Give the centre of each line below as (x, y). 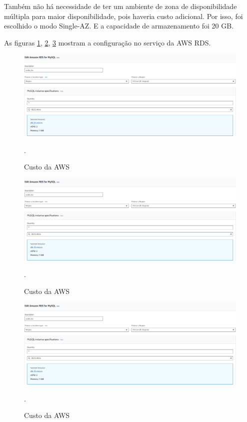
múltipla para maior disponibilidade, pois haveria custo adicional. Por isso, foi (123, 16)
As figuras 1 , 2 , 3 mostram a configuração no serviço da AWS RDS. (107, 42)
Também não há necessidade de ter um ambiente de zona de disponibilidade (120, 6)
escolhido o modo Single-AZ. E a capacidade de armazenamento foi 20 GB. (119, 26)
